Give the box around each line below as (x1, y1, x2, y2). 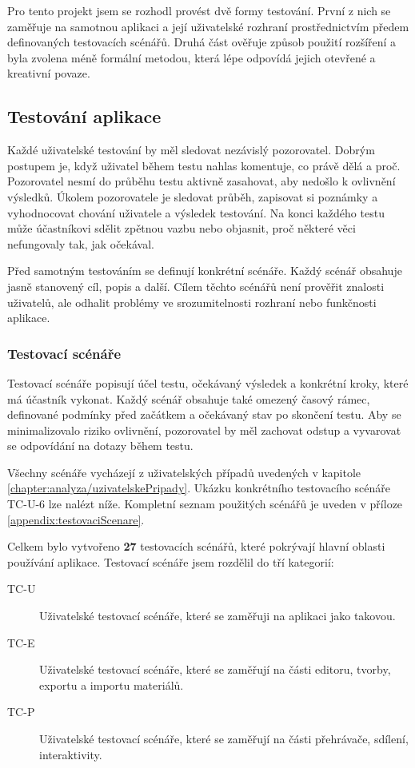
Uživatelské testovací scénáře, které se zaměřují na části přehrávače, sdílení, (39, 730, 409, 747)
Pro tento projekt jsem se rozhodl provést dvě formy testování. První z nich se (7, 2, 391, 18)
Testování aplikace (7, 104, 162, 129)
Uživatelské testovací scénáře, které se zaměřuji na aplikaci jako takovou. (39, 607, 396, 624)
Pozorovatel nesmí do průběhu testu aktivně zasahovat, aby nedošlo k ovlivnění (7, 173, 396, 189)
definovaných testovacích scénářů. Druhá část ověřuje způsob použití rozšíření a (7, 34, 397, 50)
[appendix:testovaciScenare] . (7, 511, 145, 527)
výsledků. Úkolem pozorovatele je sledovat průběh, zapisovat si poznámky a (7, 188, 378, 205)
